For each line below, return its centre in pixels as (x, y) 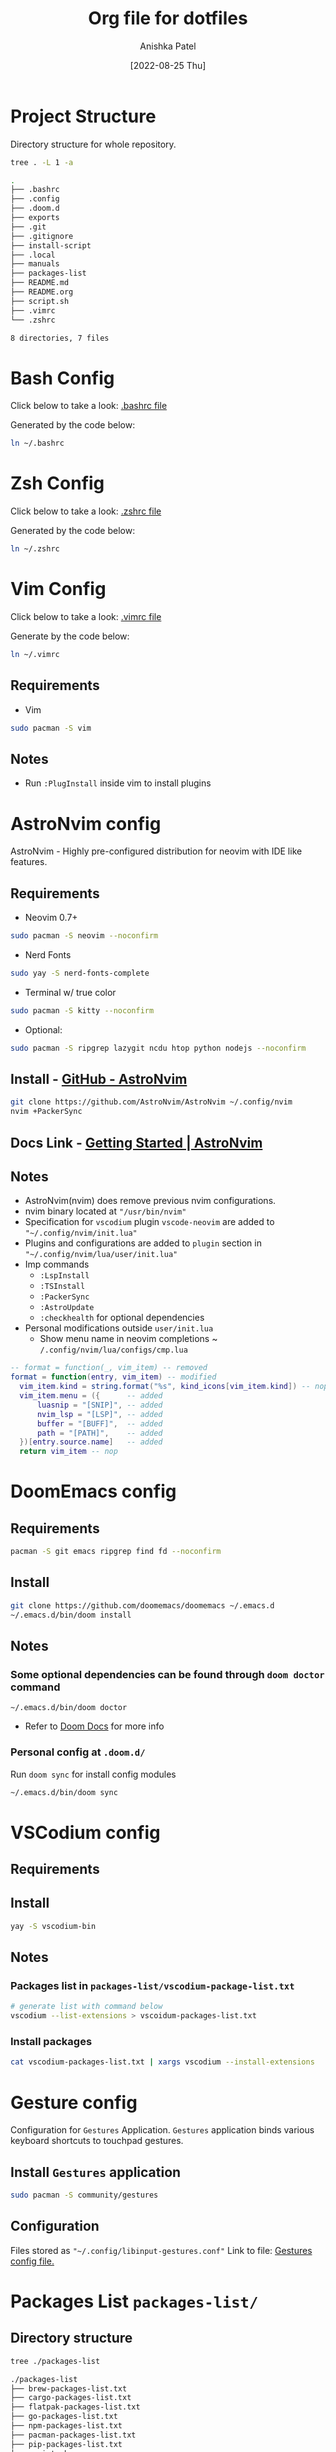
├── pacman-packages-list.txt (73, 2435)
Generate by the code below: (70, 636)
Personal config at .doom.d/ (78, 1752)
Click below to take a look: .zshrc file (86, 511)
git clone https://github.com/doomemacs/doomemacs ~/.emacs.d (142, 1605)
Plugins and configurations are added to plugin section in (143, 1243)
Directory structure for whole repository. (93, 144)
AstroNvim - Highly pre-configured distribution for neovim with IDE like (156, 851)
